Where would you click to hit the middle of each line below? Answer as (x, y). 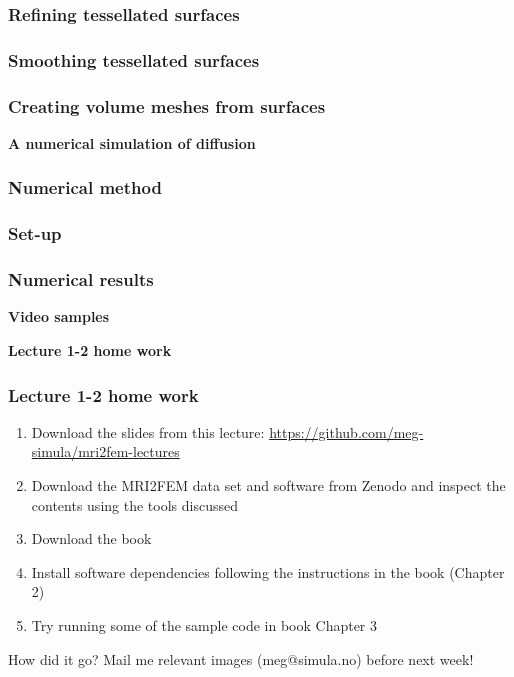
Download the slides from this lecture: (148, 431)
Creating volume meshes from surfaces (167, 105)
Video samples (59, 316)
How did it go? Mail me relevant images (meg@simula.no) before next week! (241, 658)
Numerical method (85, 187)
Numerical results (81, 279)
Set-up (35, 233)
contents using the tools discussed (134, 504)
